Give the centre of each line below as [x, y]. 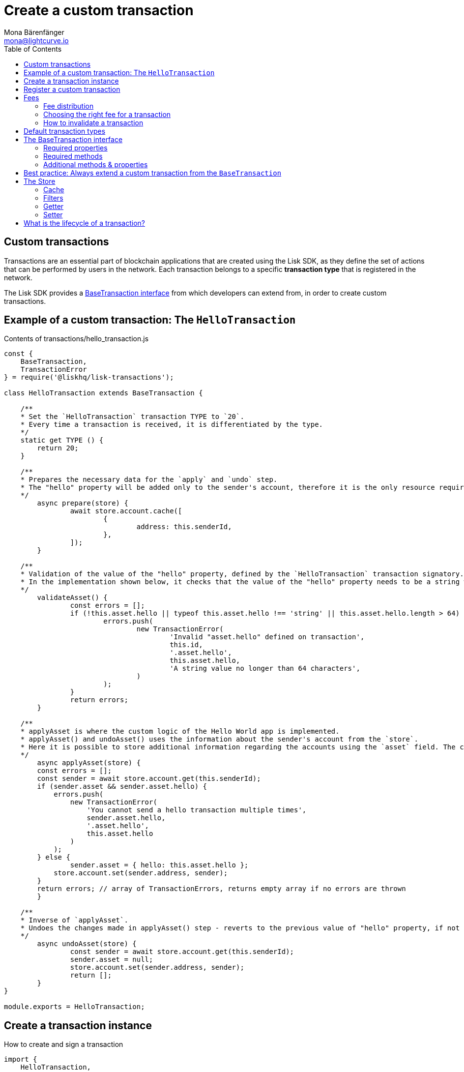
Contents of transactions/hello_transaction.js [76, 339]
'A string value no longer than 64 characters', [265, 669]
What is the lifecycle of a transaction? [84, 223]
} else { [54, 857]
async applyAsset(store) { [89, 763]
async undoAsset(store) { [87, 944]
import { [21, 1059]
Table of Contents [33, 49]
